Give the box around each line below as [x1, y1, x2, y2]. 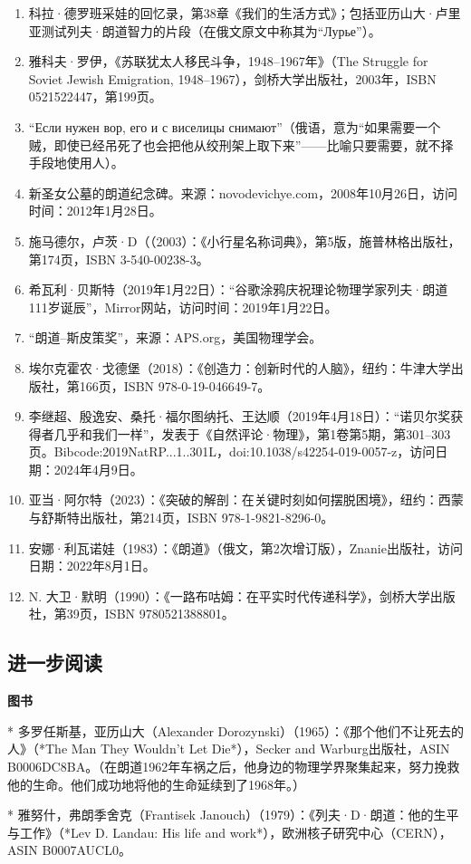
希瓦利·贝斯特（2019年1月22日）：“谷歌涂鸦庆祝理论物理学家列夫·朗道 [28, 280, 448, 299]
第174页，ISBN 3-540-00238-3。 [28, 249, 209, 268]
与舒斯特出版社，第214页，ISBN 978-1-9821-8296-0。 [28, 508, 334, 527]
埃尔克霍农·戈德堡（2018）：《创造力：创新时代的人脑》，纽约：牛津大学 [28, 358, 451, 377]
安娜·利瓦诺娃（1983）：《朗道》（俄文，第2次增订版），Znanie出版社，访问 [28, 538, 463, 557]
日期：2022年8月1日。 [28, 556, 156, 575]
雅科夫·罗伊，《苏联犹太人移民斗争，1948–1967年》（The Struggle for [28, 52, 428, 71]
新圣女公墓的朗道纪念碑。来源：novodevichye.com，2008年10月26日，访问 [28, 183, 458, 202]
